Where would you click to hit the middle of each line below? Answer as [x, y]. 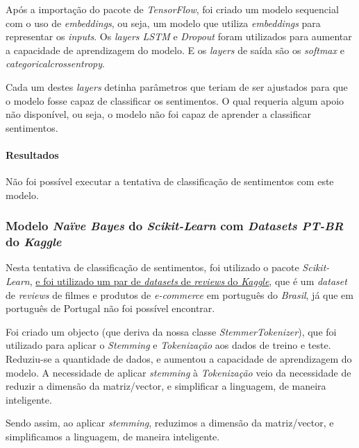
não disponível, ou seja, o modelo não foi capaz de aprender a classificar [158, 114]
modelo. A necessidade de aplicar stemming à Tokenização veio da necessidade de [178, 372]
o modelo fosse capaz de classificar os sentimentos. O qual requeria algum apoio [175, 100]
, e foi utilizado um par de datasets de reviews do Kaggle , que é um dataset [188, 281]
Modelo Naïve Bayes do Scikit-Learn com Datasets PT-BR [175, 226]
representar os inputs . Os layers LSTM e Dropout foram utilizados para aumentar [179, 36]
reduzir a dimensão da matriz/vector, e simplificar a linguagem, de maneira [166, 386]
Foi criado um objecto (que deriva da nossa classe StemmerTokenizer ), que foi [171, 331]
